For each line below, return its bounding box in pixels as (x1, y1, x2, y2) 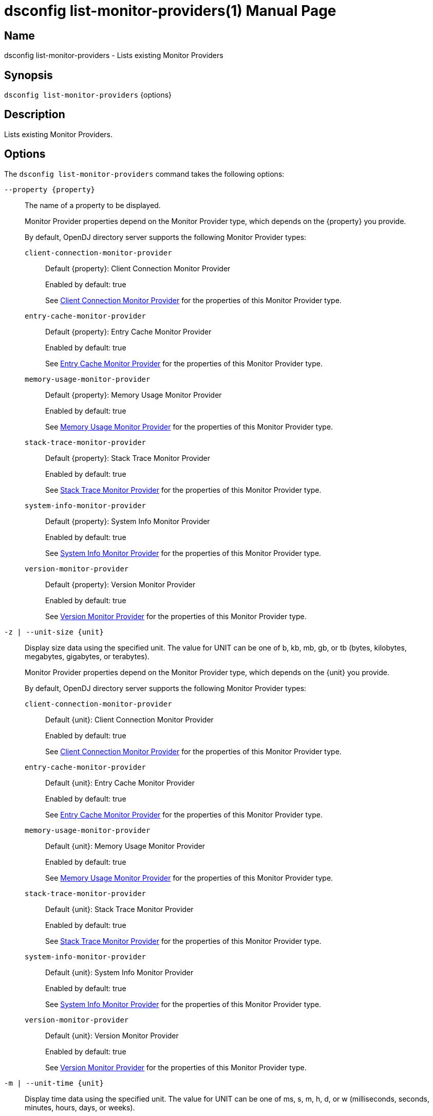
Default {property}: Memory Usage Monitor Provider (45, 390, 222, 399)
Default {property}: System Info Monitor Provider (45, 516, 210, 526)
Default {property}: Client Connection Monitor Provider (45, 264, 231, 273)
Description (4, 108, 65, 121)
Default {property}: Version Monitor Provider (45, 580, 196, 589)
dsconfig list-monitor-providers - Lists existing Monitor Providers (4, 51, 223, 60)
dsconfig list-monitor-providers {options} (4, 90, 172, 100)
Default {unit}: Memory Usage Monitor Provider (45, 841, 205, 850)
